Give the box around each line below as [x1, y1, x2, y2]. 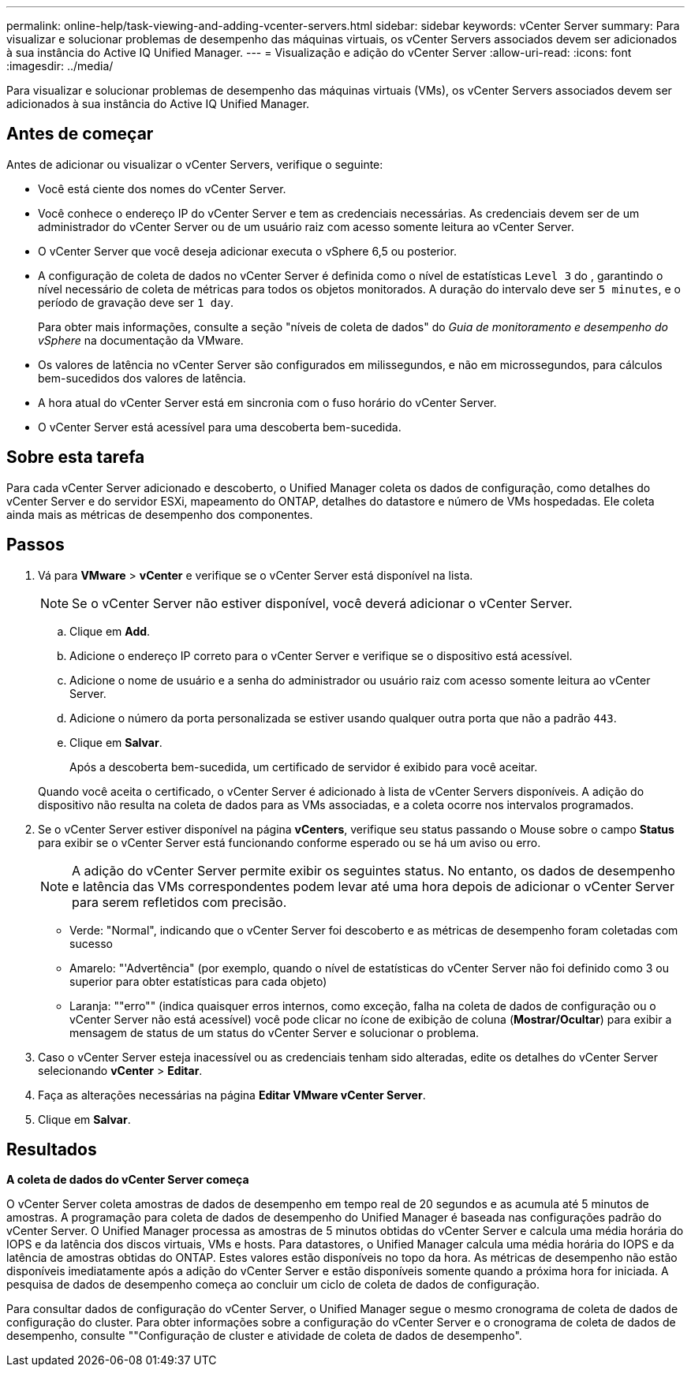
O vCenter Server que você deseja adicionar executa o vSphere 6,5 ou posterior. [38, 244, 457, 258]
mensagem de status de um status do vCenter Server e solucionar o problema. [69, 1025, 480, 1039]
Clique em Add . [69, 624, 151, 638]
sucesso [69, 936, 114, 950]
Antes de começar [6, 124, 154, 144]
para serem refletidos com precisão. [72, 894, 287, 910]
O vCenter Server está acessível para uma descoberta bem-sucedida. [38, 420, 402, 434]
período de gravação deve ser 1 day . [38, 295, 234, 309]
